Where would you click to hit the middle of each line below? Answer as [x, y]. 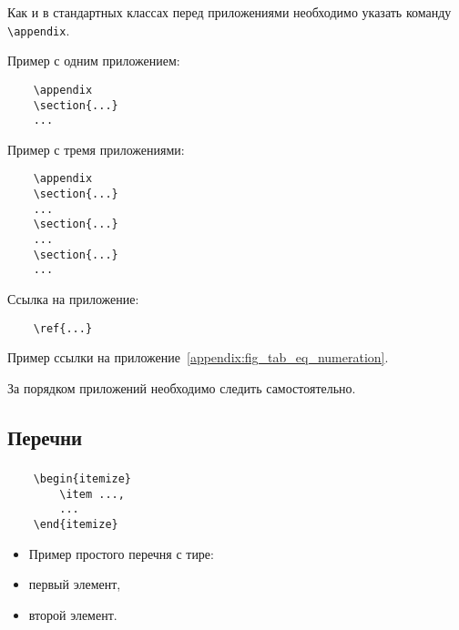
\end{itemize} [76, 525]
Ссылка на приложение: [73, 299]
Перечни [45, 437]
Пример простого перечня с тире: [121, 553]
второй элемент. [73, 614]
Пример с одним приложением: [94, 61]
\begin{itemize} [82, 479]
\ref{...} [63, 328]
